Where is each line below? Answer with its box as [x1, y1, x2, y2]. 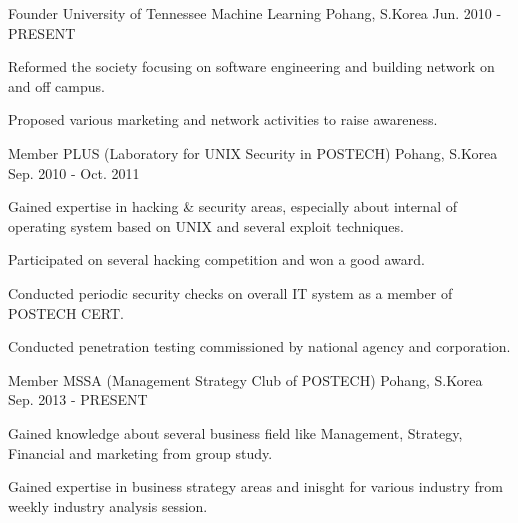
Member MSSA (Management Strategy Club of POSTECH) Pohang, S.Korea [8, 369, 483, 390]
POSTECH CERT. [8, 302, 124, 323]
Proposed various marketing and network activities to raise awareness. [8, 109, 438, 130]
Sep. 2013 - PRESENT [8, 389, 148, 410]
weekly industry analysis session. [8, 495, 208, 516]
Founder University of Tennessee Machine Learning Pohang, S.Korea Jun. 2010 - [8, 3, 502, 23]
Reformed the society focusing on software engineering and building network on [8, 56, 495, 77]
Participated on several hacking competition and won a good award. [8, 249, 425, 270]
